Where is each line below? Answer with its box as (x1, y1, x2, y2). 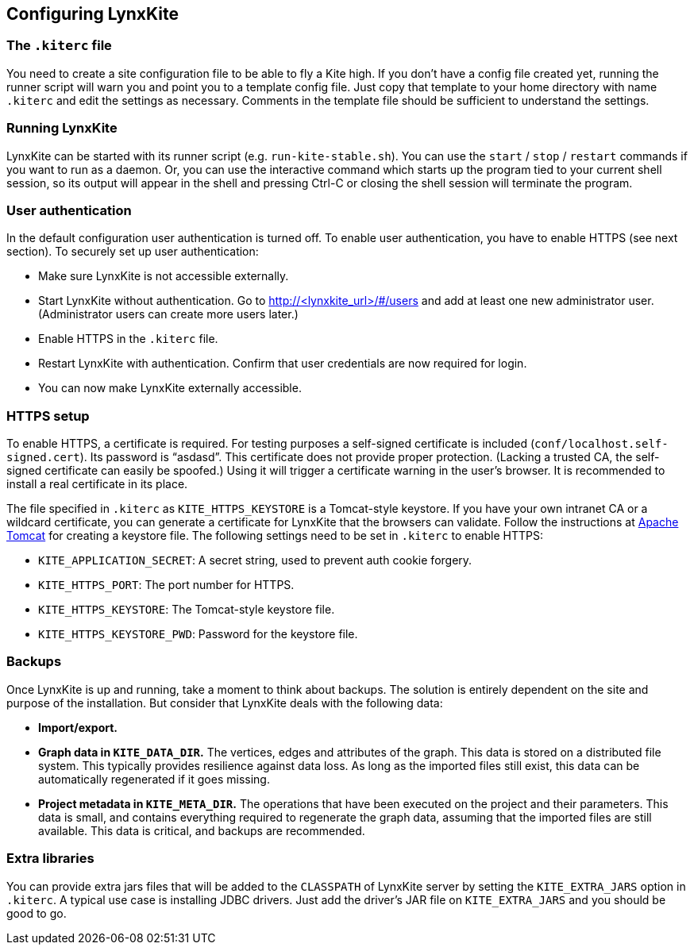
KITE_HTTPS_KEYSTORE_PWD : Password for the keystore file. (38, 627, 358, 641)
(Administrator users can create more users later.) (38, 307, 299, 321)
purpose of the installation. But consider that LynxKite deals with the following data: (6, 695, 443, 710)
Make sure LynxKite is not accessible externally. (38, 269, 289, 283)
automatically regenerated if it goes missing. (38, 772, 270, 786)
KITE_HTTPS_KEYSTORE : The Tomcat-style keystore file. (38, 603, 335, 617)
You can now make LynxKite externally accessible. (38, 381, 302, 395)
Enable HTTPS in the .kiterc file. (38, 332, 218, 346)
